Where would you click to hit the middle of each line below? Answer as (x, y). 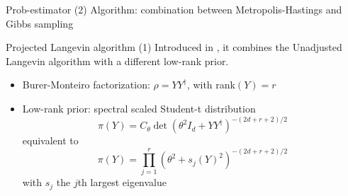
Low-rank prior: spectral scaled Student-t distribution (139, 108)
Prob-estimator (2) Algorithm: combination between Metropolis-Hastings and (174, 9)
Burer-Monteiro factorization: (86, 85)
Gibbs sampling (40, 23)
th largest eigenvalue (122, 182)
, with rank (211, 85)
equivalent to (50, 140)
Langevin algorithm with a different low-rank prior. (117, 60)
